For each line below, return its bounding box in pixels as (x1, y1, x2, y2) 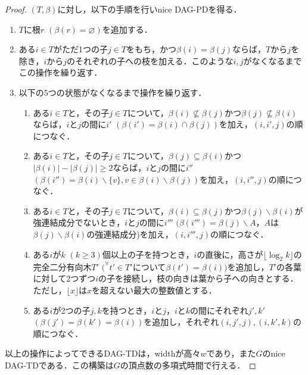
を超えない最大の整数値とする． (92, 283, 217, 296)
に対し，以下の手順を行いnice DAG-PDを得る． (57, 3, 242, 15)
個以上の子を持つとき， (102, 248, 194, 260)
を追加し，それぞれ (144, 315, 219, 328)
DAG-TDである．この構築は (5, 358, 114, 371)
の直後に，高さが (197, 248, 263, 260)
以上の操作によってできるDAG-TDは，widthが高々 (5, 347, 201, 360)
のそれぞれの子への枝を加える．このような (67, 54, 234, 67)
